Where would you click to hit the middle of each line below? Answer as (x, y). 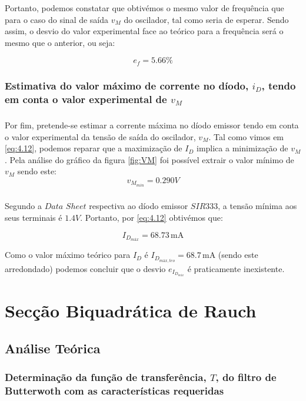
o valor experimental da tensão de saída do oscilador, (100, 136)
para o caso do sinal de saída (57, 19)
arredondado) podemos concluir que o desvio (85, 268)
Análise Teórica (53, 348)
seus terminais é (34, 217)
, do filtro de (246, 377)
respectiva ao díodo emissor (139, 206)
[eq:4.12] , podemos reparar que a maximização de (94, 148)
